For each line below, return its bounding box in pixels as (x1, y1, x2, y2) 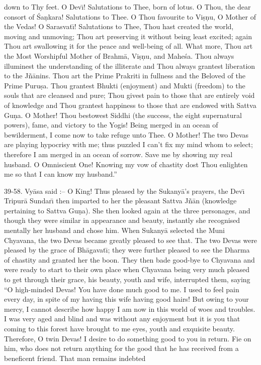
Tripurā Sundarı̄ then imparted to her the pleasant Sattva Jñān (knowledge (4, 195, 237, 206)
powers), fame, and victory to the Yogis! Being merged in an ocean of (4, 119, 218, 130)
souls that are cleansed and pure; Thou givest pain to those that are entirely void (4, 90, 255, 100)
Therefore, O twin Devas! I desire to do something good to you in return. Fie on (4, 333, 251, 343)
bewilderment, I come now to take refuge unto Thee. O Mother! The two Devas (4, 129, 249, 140)
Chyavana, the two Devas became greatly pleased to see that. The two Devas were (4, 234, 257, 245)
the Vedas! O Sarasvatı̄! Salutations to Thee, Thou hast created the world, (4, 21, 234, 32)
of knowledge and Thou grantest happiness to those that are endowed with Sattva (4, 99, 256, 110)
